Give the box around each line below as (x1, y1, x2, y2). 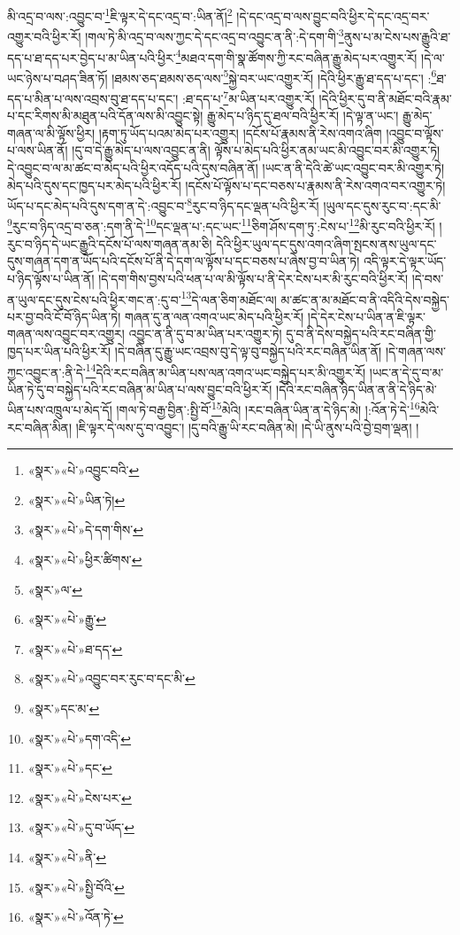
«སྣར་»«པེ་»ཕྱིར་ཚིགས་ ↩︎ (27, 550, 142, 568)
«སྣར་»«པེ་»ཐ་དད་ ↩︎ (27, 639, 123, 658)
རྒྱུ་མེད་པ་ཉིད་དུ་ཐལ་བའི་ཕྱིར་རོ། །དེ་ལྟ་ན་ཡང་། (206, 106, 399, 125)
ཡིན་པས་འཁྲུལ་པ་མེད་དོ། (7, 401, 112, 419)
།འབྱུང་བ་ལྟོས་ (386, 123, 444, 142)
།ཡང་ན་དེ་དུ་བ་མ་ (369, 362, 444, 381)
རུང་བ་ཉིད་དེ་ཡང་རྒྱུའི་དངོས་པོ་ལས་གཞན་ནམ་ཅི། (7, 234, 212, 253)
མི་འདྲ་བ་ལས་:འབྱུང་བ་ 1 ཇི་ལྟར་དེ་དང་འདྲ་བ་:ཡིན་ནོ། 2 (7, 4, 233, 25)
